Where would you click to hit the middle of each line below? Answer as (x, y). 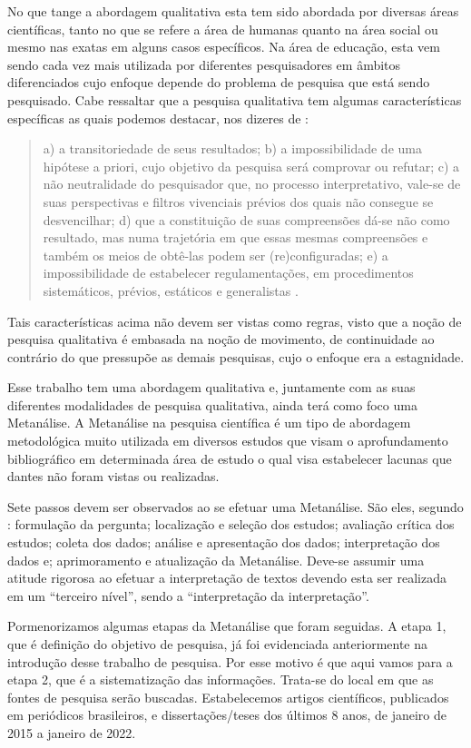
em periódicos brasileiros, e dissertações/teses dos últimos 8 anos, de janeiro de (227, 715)
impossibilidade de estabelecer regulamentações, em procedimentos (228, 273)
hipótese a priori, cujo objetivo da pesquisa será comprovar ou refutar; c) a (251, 166)
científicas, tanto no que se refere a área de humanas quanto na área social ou (223, 29)
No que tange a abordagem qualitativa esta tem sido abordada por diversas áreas (233, 11)
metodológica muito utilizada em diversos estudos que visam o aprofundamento (228, 441)
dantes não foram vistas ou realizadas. (113, 476)
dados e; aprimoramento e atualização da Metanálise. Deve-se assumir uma (216, 560)
